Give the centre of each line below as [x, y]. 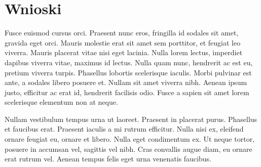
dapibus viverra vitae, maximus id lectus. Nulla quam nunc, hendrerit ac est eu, [129, 62]
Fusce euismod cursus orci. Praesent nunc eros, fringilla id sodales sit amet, [122, 33]
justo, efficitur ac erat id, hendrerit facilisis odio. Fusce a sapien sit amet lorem [127, 92]
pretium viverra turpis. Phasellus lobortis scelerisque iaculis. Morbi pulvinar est [128, 72]
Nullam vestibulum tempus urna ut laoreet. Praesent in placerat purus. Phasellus [131, 119]
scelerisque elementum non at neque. [61, 102]
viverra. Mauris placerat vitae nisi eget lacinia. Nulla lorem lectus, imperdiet [124, 52]
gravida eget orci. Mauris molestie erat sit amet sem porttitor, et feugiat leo [123, 42]
